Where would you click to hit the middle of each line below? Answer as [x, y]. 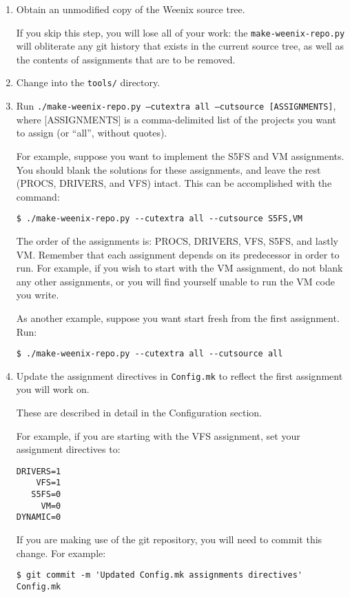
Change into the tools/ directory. [88, 82]
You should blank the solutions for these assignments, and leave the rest [168, 169]
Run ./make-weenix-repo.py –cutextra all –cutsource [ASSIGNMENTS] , [176, 106]
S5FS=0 [46, 495]
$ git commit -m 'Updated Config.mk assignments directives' [159, 575]
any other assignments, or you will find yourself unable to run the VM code [175, 281]
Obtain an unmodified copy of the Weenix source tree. [131, 9]
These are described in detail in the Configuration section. [139, 413]
